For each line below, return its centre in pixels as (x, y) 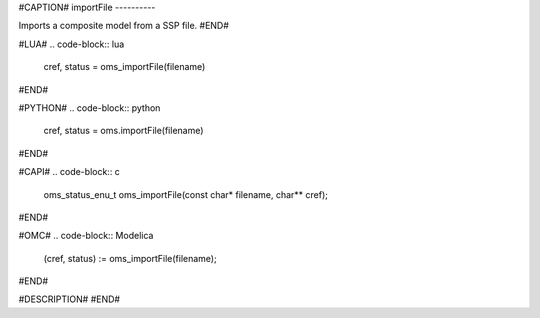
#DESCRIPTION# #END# (69, 299)
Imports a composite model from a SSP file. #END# (124, 26)
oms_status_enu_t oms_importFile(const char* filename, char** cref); (186, 194)
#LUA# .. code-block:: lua (71, 44)
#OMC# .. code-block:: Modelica (86, 236)
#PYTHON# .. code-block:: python (89, 107)
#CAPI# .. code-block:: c (69, 172)
